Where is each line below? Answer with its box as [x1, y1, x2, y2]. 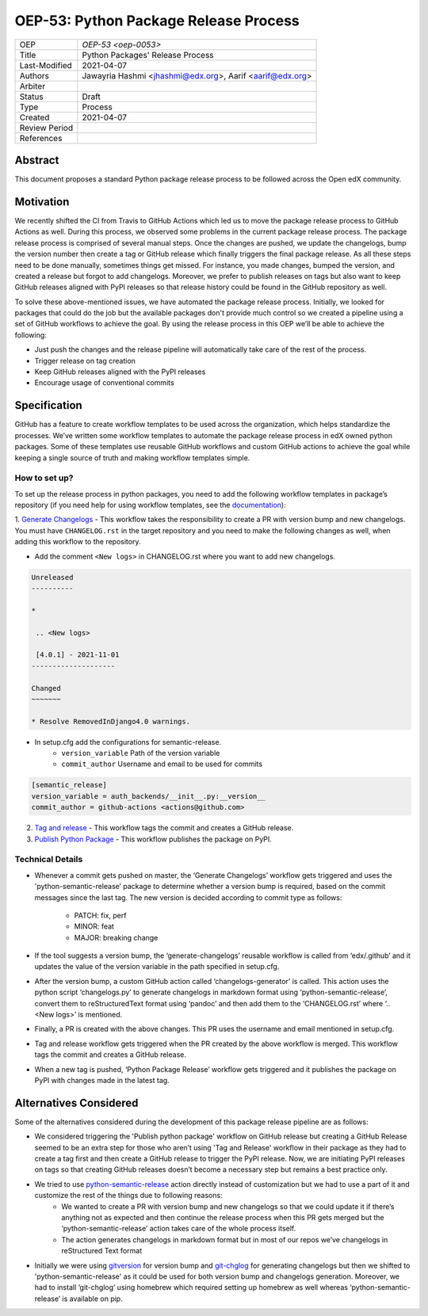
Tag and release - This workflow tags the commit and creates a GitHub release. [34, 823, 294, 833]
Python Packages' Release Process [82, 49, 214, 60]
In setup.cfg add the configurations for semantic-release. [34, 737, 222, 746]
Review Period [19, 122, 74, 133]
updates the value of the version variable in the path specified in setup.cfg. [34, 962, 280, 971]
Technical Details [14, 854, 83, 865]
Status [19, 91, 44, 102]
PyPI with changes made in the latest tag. [34, 1075, 170, 1085]
